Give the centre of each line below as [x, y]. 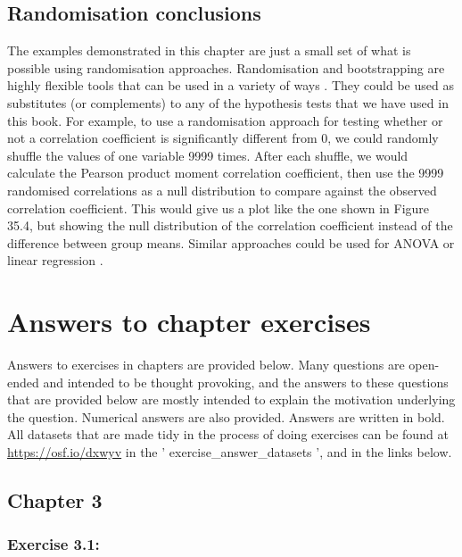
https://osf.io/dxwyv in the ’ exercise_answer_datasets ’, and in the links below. [230, 452]
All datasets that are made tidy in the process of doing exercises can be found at [228, 434]
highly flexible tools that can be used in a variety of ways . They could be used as [231, 85]
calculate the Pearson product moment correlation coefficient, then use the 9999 [226, 173]
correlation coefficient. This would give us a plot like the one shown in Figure [219, 208]
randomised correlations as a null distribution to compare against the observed [222, 190]
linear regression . [55, 260]
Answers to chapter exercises [189, 322]
